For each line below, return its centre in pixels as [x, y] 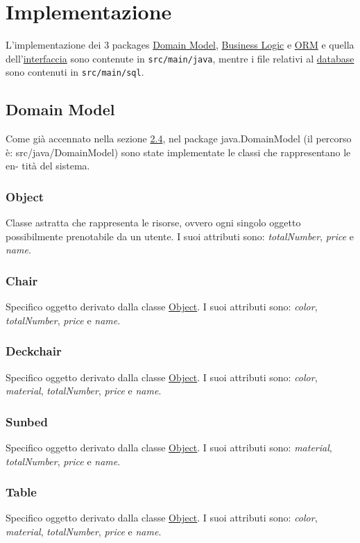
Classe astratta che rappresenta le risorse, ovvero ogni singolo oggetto [153, 223]
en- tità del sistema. [48, 166]
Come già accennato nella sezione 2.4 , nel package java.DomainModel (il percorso [179, 139]
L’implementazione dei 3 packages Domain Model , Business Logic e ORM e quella [180, 45]
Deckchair [34, 351]
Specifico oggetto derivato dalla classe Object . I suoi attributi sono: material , [169, 448]
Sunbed [27, 421]
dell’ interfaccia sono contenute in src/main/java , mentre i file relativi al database [180, 58]
